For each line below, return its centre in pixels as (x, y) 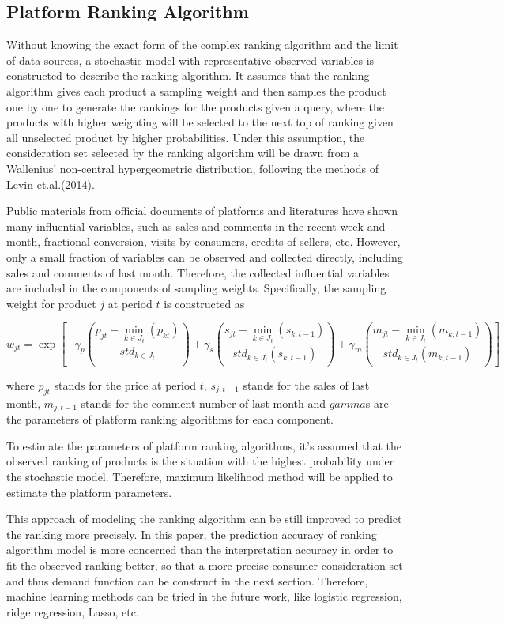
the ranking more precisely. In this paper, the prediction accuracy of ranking (192, 534)
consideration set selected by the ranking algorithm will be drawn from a (183, 153)
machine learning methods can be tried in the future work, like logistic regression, (204, 596)
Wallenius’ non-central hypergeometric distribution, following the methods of (193, 168)
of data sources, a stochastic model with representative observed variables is (190, 60)
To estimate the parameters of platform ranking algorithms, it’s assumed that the (204, 445)
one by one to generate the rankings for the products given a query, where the (195, 106)
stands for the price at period (125, 384)
